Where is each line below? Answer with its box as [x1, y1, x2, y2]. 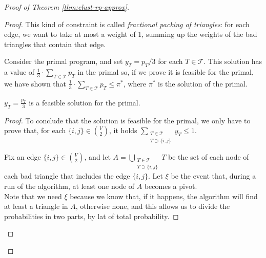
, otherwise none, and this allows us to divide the [75, 201, 230, 211]
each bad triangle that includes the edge [4, 170, 130, 181]
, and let [84, 151, 111, 162]
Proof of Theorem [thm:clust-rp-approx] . [4, 2, 129, 12]
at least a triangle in [4, 201, 68, 211]
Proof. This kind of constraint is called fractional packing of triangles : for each [4, 18, 250, 29]
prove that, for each [4, 125, 66, 136]
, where [123, 78, 147, 89]
